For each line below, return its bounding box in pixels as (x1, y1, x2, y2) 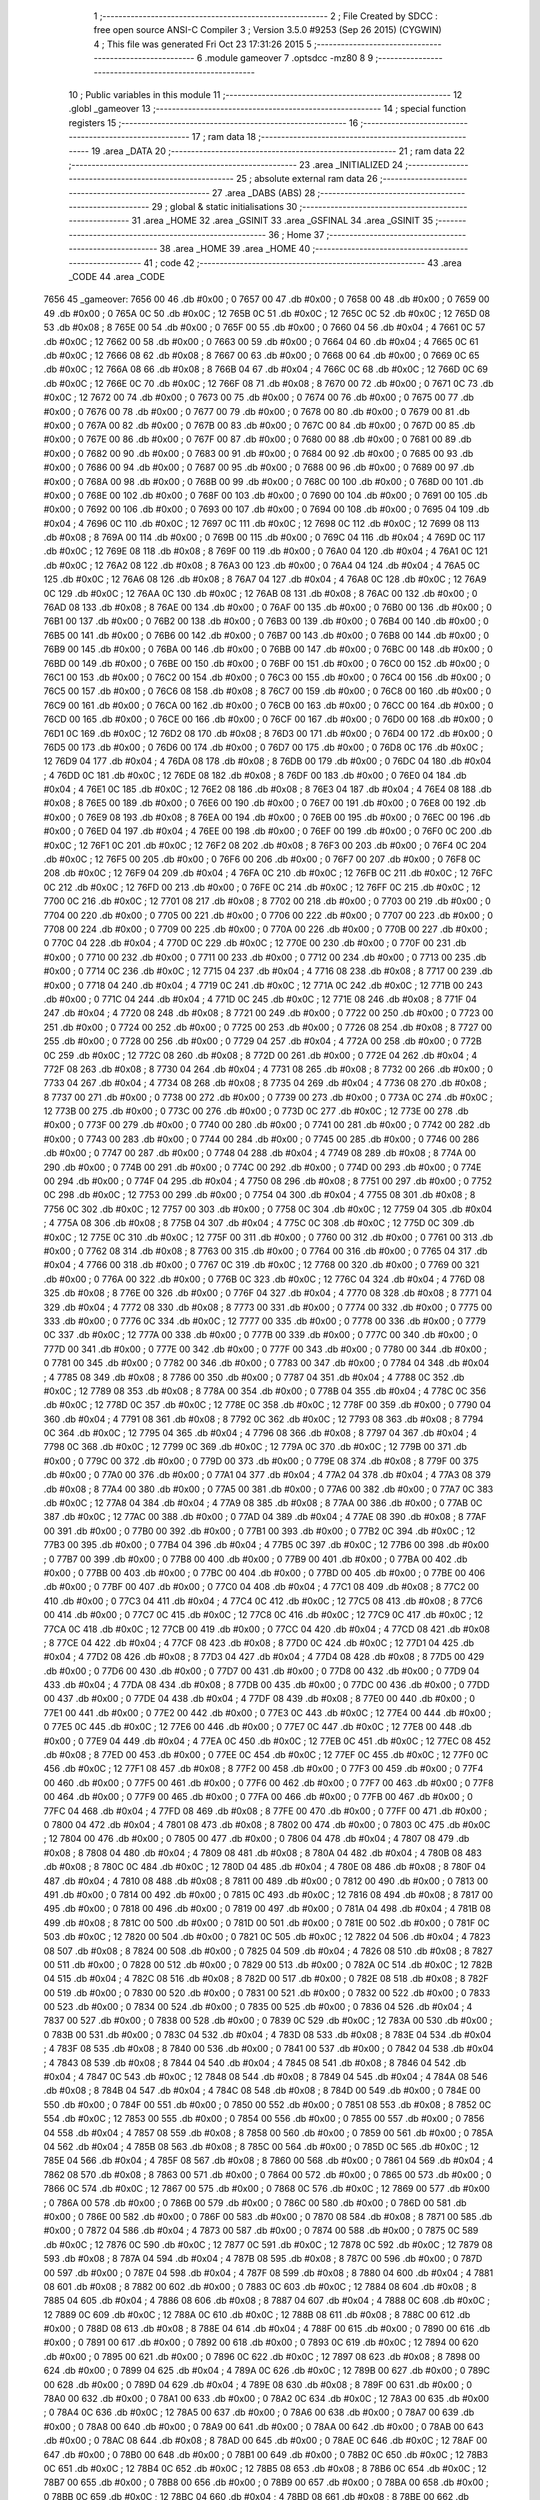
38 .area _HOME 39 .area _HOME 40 (159, 243, 310, 255)
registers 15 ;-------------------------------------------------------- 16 (68, 116, 359, 129)
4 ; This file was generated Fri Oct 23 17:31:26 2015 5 (93, 38, 312, 50)
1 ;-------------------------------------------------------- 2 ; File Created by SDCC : (93, 10, 439, 22)
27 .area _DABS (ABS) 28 (211, 186, 316, 199)
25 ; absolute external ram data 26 (235, 173, 379, 185)
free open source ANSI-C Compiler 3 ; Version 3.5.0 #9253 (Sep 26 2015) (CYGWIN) (93, 24, 442, 36)
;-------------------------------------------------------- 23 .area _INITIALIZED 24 (68, 158, 404, 170)
